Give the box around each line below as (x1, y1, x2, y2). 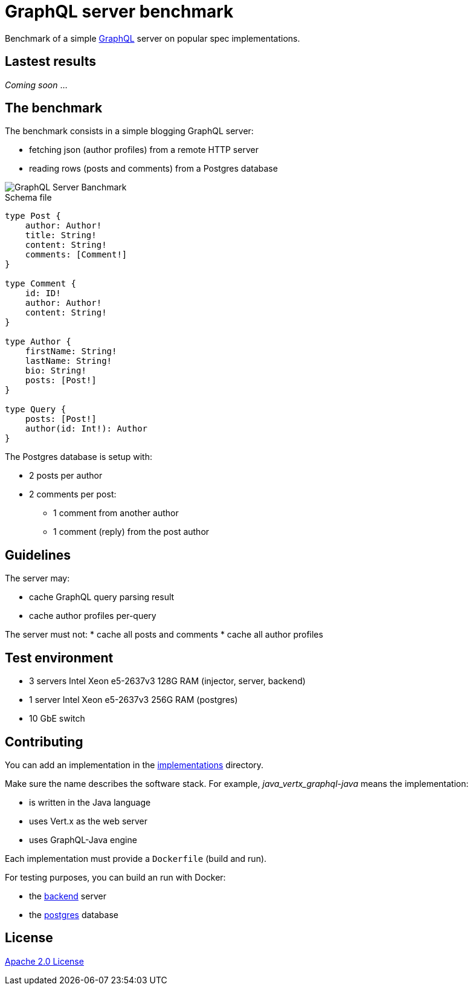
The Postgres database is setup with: (5, 451, 153, 462)
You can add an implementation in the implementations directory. (5, 759, 264, 770)
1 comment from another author (53, 508, 179, 519)
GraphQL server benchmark (5, 1, 234, 22)
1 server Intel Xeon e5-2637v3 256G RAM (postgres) (29, 694, 238, 705)
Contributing (5, 734, 83, 749)
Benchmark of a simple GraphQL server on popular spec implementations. (5, 33, 300, 44)
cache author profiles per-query (29, 610, 156, 621)
